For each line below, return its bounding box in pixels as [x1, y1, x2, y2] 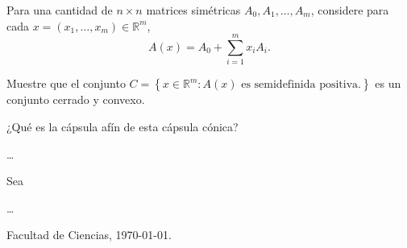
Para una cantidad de [6, 2, 113, 18]
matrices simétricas [146, 2, 241, 18]
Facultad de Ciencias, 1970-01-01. [6, 226, 172, 243]
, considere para [310, 2, 389, 18]
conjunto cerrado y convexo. [6, 91, 145, 108]
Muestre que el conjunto [6, 75, 126, 92]
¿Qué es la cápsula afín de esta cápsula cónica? [6, 118, 239, 134]
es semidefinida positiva [241, 79, 359, 91]
